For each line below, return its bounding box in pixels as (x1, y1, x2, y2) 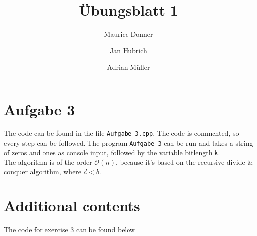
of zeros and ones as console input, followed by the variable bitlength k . (4, 147, 220, 157)
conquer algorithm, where (4, 166, 82, 177)
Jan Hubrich (110, 45, 147, 55)
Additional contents (4, 196, 140, 216)
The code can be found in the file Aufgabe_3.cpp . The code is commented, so (4, 127, 239, 138)
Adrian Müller (107, 62, 150, 72)
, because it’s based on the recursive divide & (116, 157, 253, 167)
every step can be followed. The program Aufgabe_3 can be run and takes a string (4, 137, 253, 148)
